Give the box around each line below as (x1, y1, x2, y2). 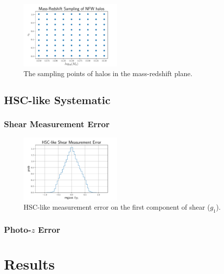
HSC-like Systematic (4, 92, 111, 107)
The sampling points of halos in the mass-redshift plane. (24, 68, 193, 78)
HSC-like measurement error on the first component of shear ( (24, 202, 210, 212)
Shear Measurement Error (4, 118, 110, 130)
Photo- (4, 223, 31, 235)
